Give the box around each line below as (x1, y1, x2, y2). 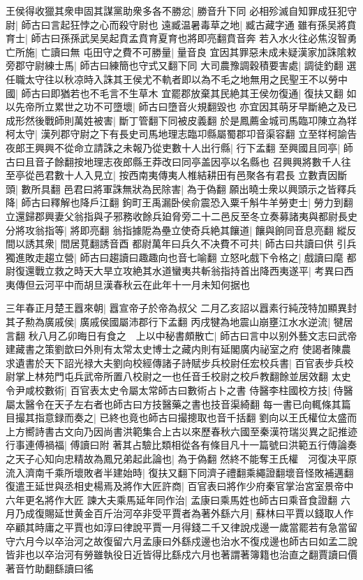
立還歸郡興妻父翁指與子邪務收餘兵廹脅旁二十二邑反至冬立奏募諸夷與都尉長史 (6, 208, 357, 223)
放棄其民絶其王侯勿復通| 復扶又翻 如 (191, 85, 357, 100)
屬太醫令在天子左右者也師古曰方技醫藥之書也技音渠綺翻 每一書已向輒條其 (6, 396, 341, 411)
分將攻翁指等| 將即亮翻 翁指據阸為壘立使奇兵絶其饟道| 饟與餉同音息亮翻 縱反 (6, 222, 357, 237)
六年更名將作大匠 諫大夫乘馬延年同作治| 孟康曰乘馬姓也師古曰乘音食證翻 (6, 492, 338, 507)
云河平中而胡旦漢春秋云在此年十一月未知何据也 (34, 277, 250, 291)
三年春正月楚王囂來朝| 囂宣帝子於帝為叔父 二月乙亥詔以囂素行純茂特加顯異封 (6, 300, 357, 315)
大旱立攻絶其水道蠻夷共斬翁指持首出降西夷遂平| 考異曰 (93, 263, 344, 278)
